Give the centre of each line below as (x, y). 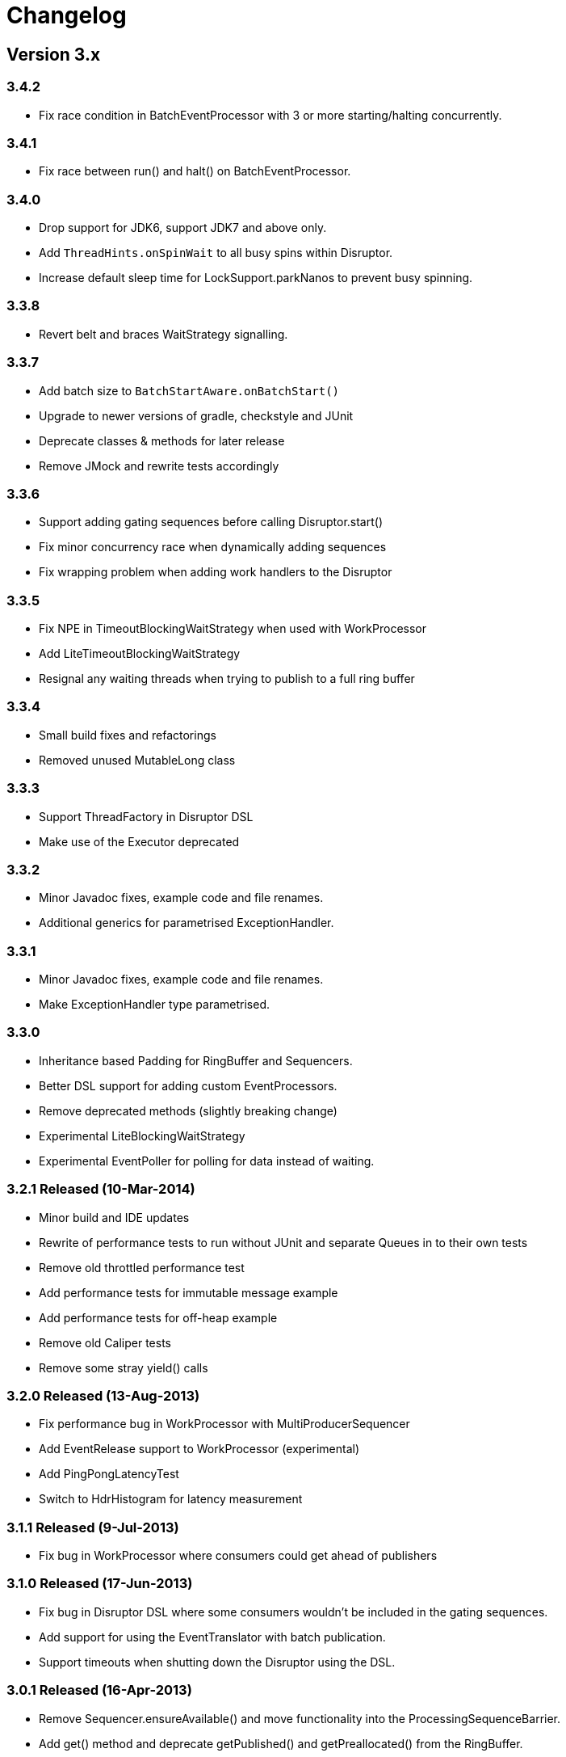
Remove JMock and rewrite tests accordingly (159, 466)
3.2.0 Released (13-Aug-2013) (103, 1395)
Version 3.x (54, 54)
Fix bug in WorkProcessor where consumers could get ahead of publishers (238, 1556)
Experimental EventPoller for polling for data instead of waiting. (207, 1161)
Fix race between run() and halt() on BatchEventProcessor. (195, 171)
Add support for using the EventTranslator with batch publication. (212, 1637)
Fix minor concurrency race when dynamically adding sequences (213, 547)
